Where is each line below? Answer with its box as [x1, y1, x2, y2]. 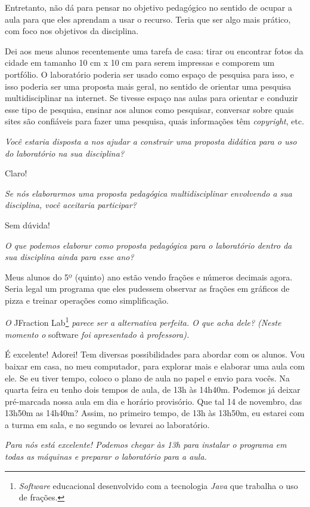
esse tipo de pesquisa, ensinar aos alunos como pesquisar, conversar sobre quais [5, 103, 294, 115]
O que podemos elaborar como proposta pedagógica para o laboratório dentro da [5, 239, 292, 251]
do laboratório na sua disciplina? [5, 146, 125, 159]
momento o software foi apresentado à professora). [5, 328, 190, 340]
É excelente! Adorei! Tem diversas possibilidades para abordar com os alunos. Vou [5, 348, 305, 361]
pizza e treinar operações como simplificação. [5, 294, 169, 306]
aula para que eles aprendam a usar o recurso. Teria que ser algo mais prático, [5, 13, 291, 25]
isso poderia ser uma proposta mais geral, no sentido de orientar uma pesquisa [5, 80, 292, 92]
